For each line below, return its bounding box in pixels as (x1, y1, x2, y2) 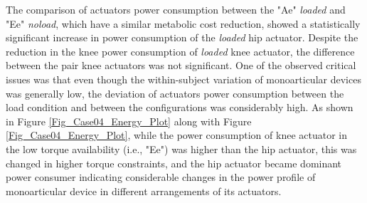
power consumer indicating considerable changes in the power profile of (6, 170, 316, 184)
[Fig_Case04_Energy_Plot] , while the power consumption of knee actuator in (6, 127, 347, 142)
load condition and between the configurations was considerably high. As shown (6, 100, 353, 115)
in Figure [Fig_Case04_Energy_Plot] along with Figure (6, 113, 252, 128)
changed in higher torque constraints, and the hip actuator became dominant (6, 155, 342, 170)
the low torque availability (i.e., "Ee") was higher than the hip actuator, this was (6, 141, 357, 156)
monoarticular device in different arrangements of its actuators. (6, 183, 282, 198)
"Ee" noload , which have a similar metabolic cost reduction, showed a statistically (6, 16, 361, 31)
